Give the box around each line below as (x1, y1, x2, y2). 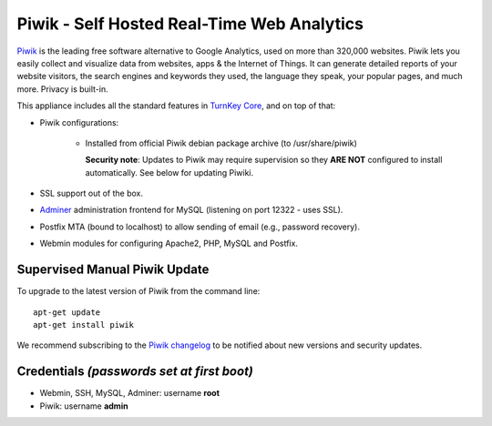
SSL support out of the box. (39, 188, 144, 199)
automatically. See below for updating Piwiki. (85, 167, 254, 177)
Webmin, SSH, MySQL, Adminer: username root (39, 388, 220, 399)
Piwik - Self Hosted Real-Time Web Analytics (16, 14, 364, 34)
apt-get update (33, 307, 101, 318)
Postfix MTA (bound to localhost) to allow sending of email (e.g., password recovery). (39, 221, 360, 232)
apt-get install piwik (33, 319, 135, 330)
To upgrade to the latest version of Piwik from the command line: (16, 286, 261, 297)
